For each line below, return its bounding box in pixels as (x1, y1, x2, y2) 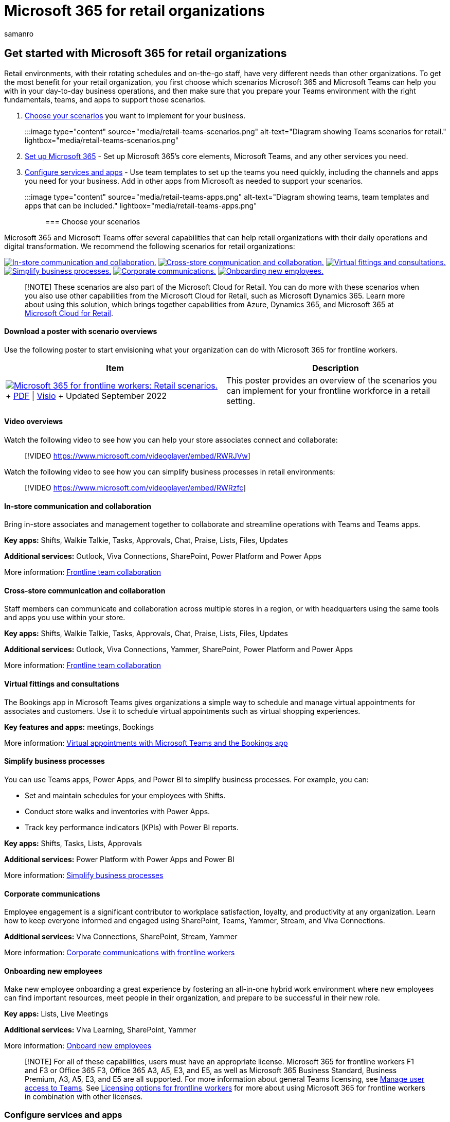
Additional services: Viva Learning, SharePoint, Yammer (4, 1025, 196, 1035)
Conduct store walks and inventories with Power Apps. (25, 807, 210, 816)
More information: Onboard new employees (4, 1041, 152, 1050)
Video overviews (4, 417, 63, 426)
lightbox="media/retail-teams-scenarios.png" (25, 135, 179, 145)
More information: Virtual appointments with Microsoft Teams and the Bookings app (4, 738, 288, 747)
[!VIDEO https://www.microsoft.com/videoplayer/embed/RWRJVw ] (25, 451, 250, 461)
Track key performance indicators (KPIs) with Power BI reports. (25, 822, 239, 832)
